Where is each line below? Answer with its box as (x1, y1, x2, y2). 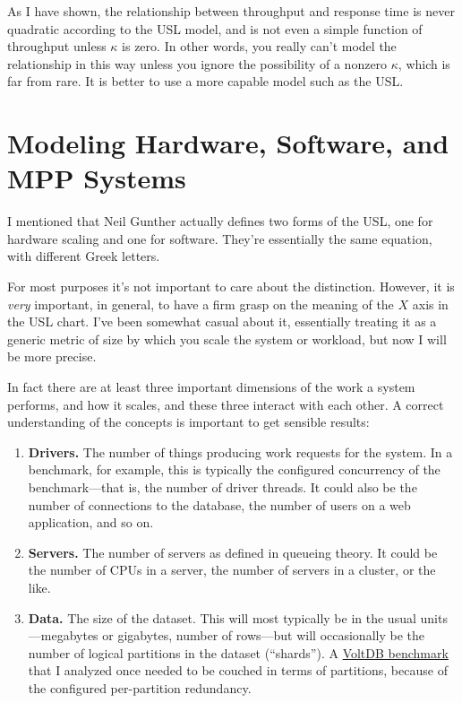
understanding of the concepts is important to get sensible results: (7, 412, 370, 431)
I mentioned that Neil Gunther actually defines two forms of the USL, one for (7, 212, 433, 230)
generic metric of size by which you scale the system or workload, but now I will (7, 329, 447, 348)
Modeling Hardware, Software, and (7, 125, 449, 161)
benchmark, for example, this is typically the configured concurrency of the (28, 460, 441, 479)
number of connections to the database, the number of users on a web (28, 495, 411, 514)
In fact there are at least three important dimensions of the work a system (7, 378, 415, 396)
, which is (398, 54, 450, 73)
